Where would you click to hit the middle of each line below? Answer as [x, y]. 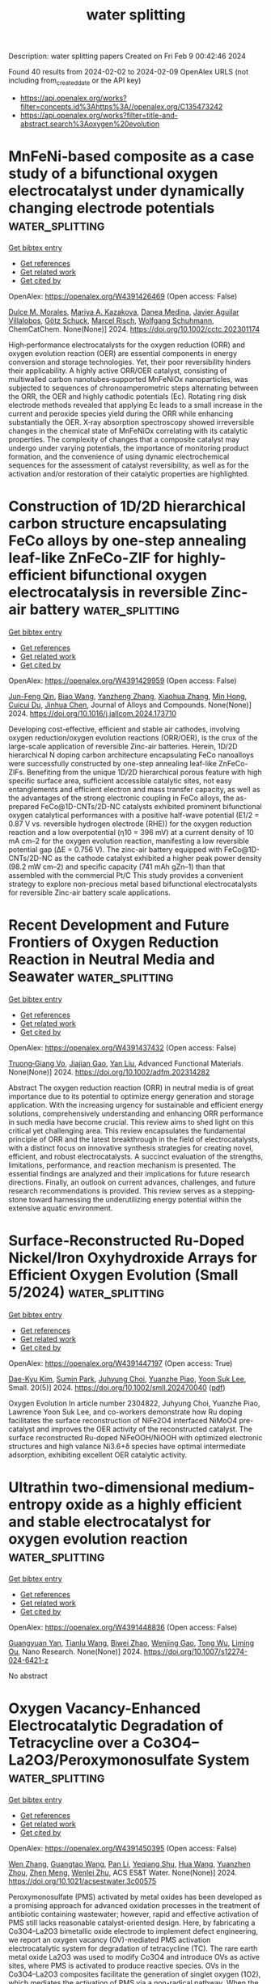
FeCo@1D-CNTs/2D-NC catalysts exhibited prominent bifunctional [152, 806]
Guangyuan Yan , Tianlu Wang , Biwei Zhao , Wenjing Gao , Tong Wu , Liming [131, 1643]
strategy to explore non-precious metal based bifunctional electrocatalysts [133, 884]
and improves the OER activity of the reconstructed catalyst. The [144, 1429]
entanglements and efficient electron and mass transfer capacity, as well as [134, 789]
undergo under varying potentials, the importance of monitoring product [129, 447]
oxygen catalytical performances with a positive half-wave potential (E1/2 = [134, 815]
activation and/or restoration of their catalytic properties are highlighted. [129, 473]
